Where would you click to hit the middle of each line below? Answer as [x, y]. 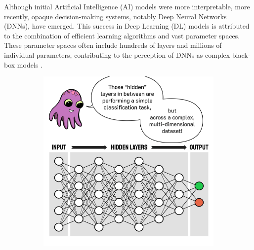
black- [241, 54]
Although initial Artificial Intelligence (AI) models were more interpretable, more [127, 6]
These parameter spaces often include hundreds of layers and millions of [113, 45]
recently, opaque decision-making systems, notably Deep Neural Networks [115, 16]
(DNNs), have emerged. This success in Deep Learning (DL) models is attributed [127, 26]
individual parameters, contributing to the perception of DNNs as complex [117, 54]
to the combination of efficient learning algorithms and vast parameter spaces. [122, 35]
